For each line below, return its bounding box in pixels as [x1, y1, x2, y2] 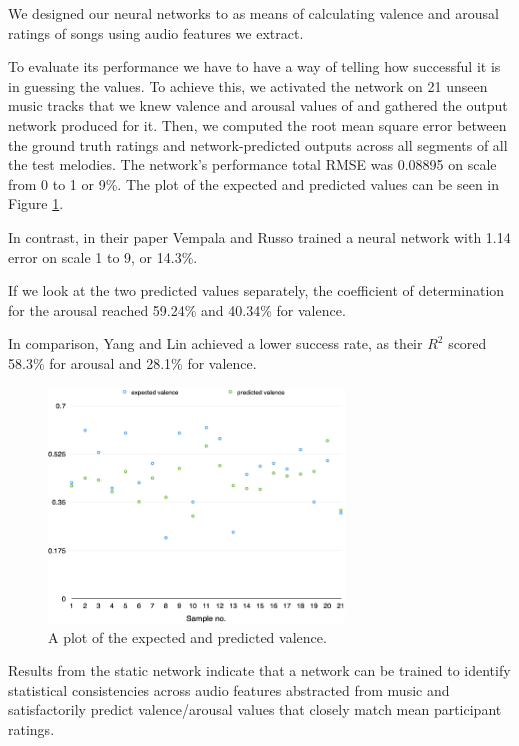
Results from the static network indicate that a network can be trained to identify [8, 660, 511, 681]
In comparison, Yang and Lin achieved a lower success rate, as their [8, 333, 423, 354]
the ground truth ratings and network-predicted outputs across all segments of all [8, 134, 508, 155]
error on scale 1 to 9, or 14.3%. [8, 246, 198, 267]
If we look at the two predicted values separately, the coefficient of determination [8, 280, 505, 301]
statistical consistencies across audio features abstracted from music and [8, 679, 450, 700]
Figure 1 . [8, 193, 64, 214]
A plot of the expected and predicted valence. [48, 626, 327, 647]
